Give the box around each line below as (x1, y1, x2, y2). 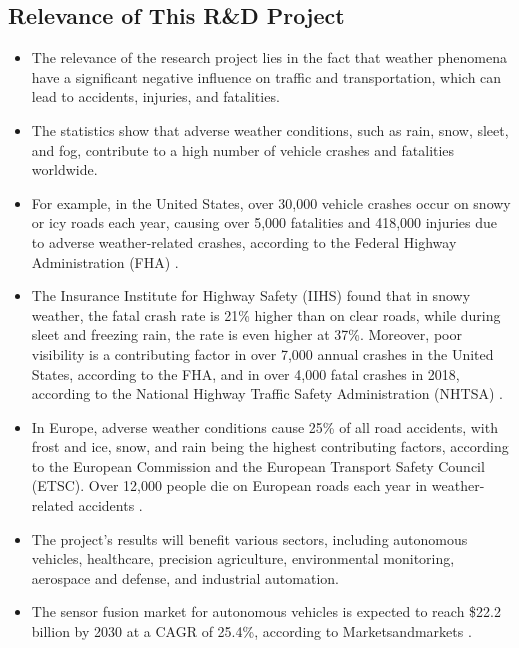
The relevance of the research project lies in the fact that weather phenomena (31, 47, 507, 68)
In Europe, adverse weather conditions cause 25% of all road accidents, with (31, 416, 498, 437)
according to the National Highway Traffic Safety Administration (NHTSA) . (31, 383, 503, 404)
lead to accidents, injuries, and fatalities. (31, 86, 280, 107)
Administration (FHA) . (31, 251, 179, 272)
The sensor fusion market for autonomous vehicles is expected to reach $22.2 (31, 601, 501, 622)
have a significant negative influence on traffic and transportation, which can (31, 66, 502, 87)
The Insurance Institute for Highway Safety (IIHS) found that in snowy (31, 285, 471, 306)
